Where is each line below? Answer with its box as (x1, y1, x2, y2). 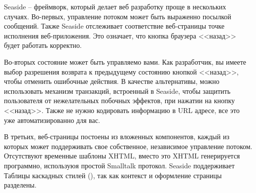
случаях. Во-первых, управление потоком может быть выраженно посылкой (4, 11, 231, 21)
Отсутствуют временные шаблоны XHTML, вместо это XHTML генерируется (4, 151, 240, 161)
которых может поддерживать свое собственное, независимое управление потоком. (4, 141, 253, 151)
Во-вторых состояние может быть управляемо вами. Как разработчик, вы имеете (4, 56, 247, 67)
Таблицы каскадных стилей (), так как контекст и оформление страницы (4, 170, 222, 180)
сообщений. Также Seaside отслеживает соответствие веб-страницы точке (4, 21, 224, 31)
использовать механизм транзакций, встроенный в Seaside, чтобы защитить (4, 85, 231, 96)
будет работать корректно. (4, 40, 82, 50)
